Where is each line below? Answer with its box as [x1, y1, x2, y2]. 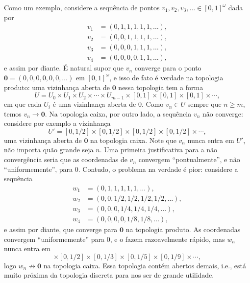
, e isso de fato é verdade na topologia [109, 72, 224, 82]
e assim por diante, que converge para [4, 224, 118, 234]
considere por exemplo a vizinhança [4, 118, 111, 128]
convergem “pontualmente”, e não [138, 154, 240, 165]
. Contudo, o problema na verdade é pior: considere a [78, 164, 238, 174]
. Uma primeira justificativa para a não [100, 144, 218, 155]
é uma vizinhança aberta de [52, 99, 136, 109]
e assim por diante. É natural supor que [4, 63, 124, 73]
